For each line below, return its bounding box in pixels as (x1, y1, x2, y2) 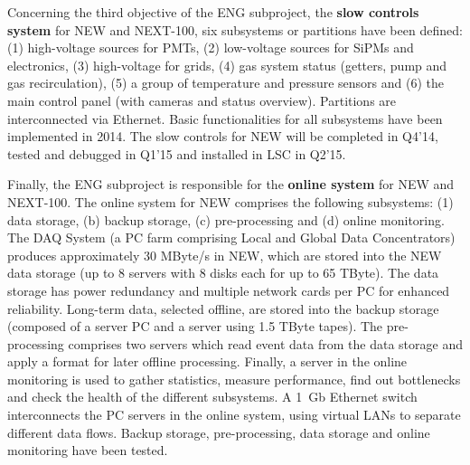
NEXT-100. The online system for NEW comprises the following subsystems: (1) (7, 192, 454, 211)
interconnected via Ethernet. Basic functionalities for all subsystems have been (7, 109, 443, 128)
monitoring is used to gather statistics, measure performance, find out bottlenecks (7, 369, 461, 388)
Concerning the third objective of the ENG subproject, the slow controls (7, 3, 419, 21)
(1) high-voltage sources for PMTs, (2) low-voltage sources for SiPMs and (7, 38, 414, 57)
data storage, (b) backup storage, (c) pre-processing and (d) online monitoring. (7, 210, 445, 229)
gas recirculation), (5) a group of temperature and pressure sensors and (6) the (7, 73, 444, 92)
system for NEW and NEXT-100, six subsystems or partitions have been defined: (7, 20, 463, 39)
